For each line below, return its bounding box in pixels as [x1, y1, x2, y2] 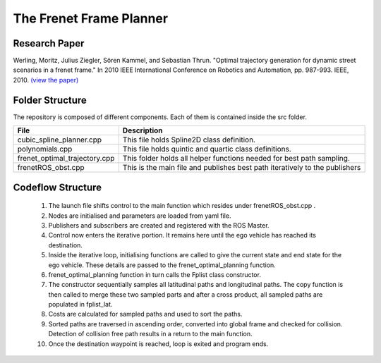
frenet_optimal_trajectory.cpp [17, 154, 115, 164]
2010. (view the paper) [13, 75, 79, 84]
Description [122, 125, 163, 135]
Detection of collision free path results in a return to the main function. [48, 330, 253, 338]
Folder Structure [13, 94, 87, 106]
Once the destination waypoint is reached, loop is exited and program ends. [48, 339, 269, 348]
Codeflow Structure [13, 181, 102, 193]
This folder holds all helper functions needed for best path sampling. [122, 154, 351, 164]
